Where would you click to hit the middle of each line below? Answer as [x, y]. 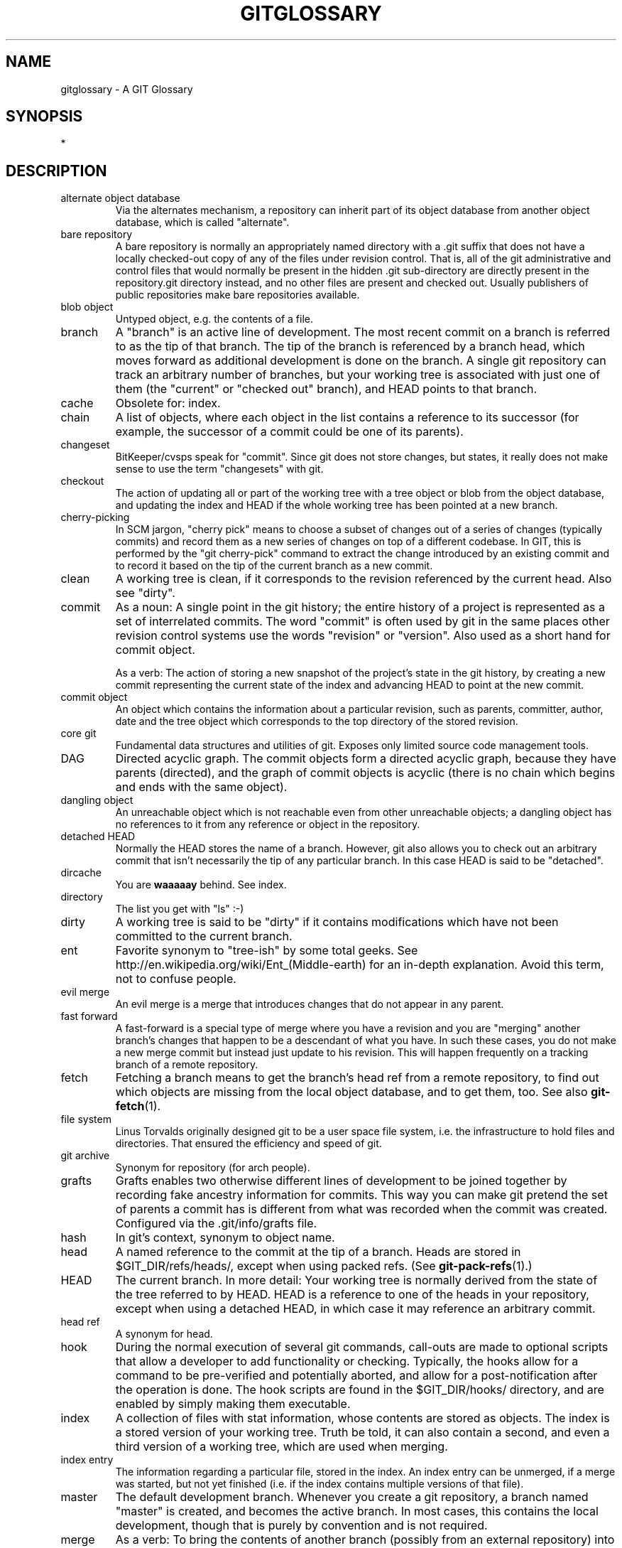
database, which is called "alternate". [202, 222]
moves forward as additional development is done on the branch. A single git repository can [361, 361]
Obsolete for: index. [168, 403]
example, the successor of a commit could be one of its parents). [289, 432]
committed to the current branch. [204, 936]
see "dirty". [145, 593]
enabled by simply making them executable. [233, 1404]
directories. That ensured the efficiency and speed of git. [249, 1144]
